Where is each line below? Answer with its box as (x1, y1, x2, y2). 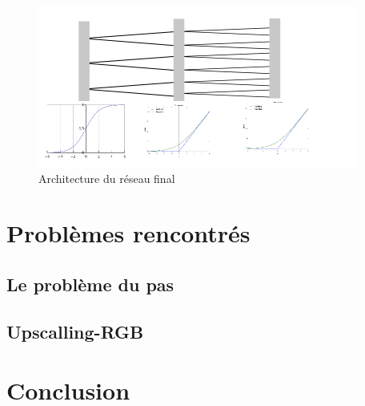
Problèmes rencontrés (6, 217, 251, 250)
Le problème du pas (6, 271, 174, 296)
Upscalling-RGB (6, 319, 144, 343)
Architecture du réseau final (38, 169, 175, 186)
